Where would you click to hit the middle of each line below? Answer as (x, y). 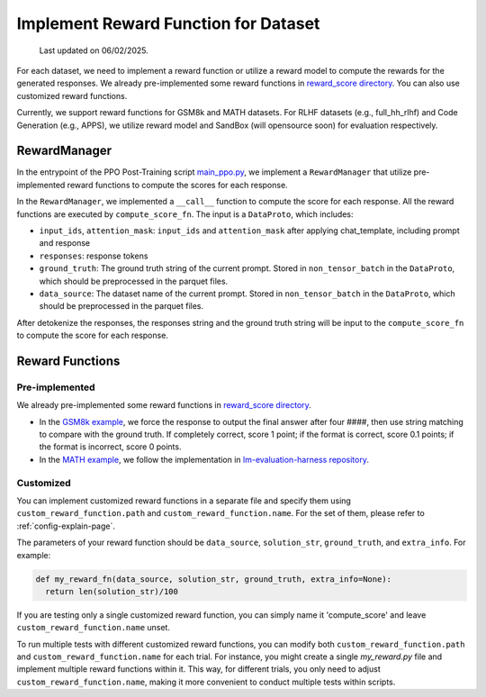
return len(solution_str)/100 (112, 591)
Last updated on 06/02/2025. (94, 50)
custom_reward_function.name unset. (94, 628)
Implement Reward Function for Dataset (168, 23)
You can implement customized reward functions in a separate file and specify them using (184, 501)
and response (65, 243)
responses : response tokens (94, 256)
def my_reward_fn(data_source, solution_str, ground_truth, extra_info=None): (213, 579)
